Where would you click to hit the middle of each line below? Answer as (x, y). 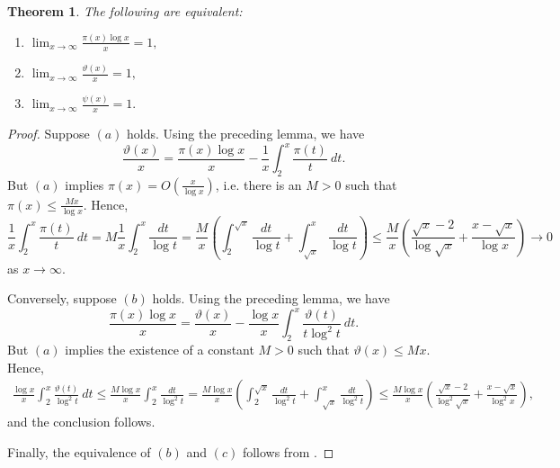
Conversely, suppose (62, 298)
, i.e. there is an (258, 184)
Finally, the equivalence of (79, 451)
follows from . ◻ (288, 451)
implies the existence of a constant (160, 350)
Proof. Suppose (49, 134)
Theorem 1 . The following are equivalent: (125, 11)
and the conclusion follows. (81, 422)
